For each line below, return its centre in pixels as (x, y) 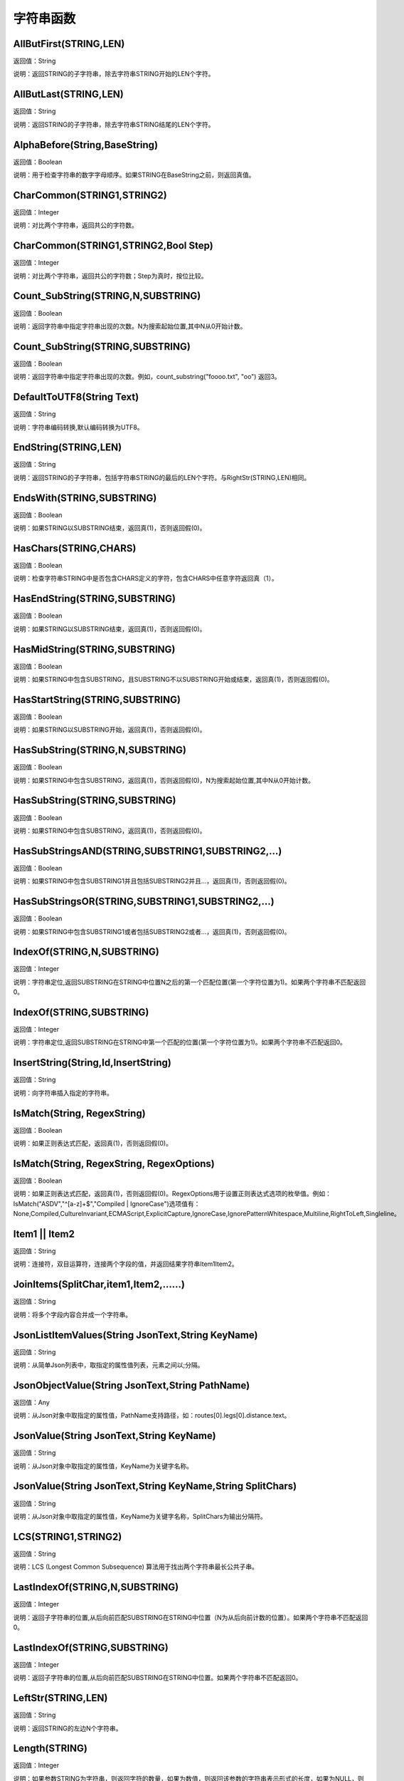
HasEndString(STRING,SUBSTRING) (94, 599)
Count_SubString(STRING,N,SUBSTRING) (107, 296)
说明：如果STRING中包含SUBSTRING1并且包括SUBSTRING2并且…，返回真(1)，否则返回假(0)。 (152, 881)
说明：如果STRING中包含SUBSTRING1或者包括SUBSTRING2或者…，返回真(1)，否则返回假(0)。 (152, 931)
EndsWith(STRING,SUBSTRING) (85, 498)
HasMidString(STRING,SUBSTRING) (94, 649)
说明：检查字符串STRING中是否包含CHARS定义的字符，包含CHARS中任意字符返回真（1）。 (145, 578)
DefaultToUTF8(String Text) (76, 397)
